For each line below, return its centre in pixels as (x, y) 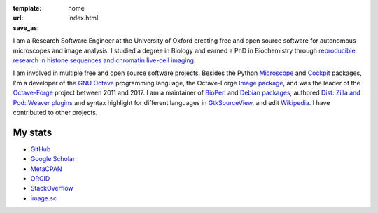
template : (27, 8)
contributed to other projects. (55, 112)
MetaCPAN (46, 169)
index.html (83, 18)
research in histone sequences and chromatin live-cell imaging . (104, 60)
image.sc (44, 198)
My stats (33, 132)
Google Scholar (53, 159)
